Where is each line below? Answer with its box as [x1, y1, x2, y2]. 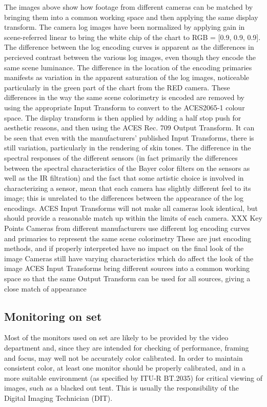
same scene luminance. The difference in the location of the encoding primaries [4, 62, 252, 72]
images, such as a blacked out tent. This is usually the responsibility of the [4, 382, 239, 393]
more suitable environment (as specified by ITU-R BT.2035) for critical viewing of [4, 372, 262, 383]
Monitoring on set [4, 308, 102, 324]
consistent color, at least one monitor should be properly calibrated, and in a [4, 362, 246, 373]
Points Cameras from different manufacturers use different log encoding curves [4, 223, 250, 234]
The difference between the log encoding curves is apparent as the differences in [4, 42, 254, 52]
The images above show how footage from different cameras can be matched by [4, 2, 253, 12]
